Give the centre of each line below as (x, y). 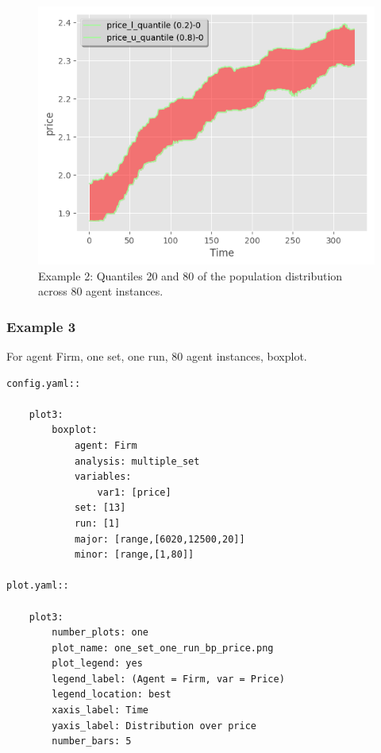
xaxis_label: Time (100, 711)
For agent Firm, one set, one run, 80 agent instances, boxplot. (157, 356)
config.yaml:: (44, 383)
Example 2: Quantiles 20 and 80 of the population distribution (190, 275)
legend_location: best (112, 695)
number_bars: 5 (92, 741)
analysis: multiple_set (137, 461)
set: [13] (100, 508)
